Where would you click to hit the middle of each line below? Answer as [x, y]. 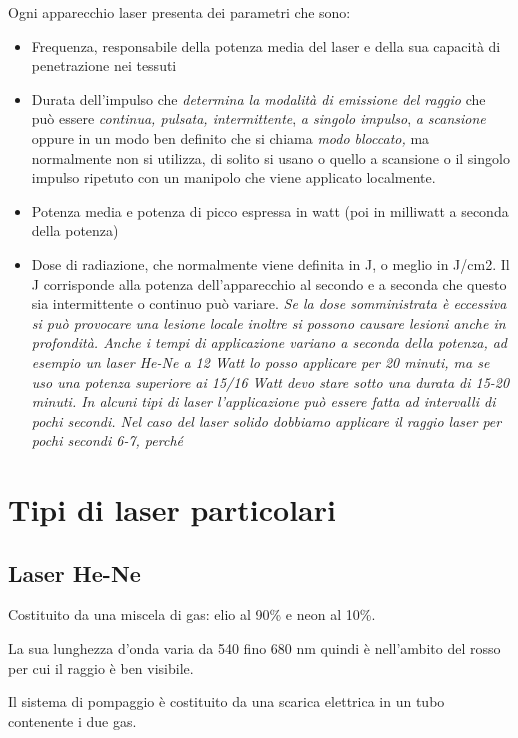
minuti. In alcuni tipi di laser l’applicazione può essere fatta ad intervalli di [263, 401]
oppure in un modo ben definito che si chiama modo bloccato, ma [230, 137]
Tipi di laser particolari [172, 509]
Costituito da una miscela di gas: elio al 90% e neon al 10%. [192, 614]
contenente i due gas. [72, 720]
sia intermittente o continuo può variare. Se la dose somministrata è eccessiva [269, 303]
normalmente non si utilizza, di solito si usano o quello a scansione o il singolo [270, 157]
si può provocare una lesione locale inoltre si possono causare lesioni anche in [268, 322]
